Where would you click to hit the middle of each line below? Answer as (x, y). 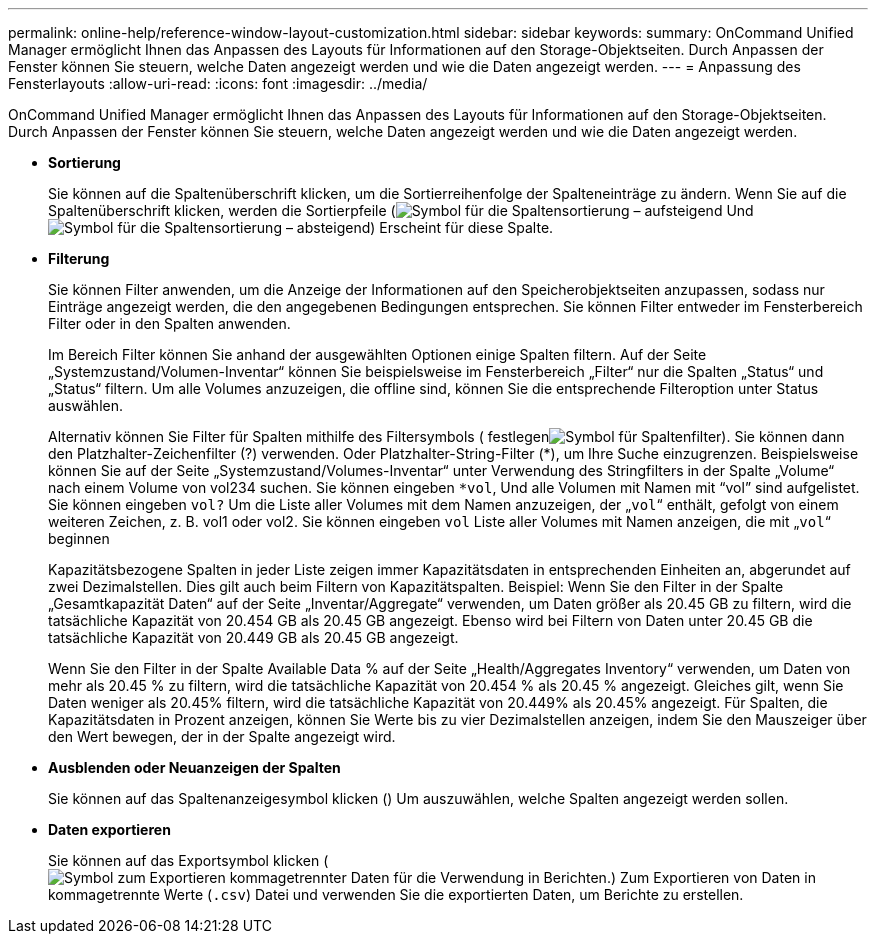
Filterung (79, 258)
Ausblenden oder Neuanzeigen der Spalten (194, 767)
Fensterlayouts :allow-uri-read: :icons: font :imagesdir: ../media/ (218, 83)
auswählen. (85, 405)
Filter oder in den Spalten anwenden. (169, 323)
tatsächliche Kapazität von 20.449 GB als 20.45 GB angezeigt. (253, 637)
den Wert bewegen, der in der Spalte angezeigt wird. (222, 736)
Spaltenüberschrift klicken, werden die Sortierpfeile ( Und (401, 210)
